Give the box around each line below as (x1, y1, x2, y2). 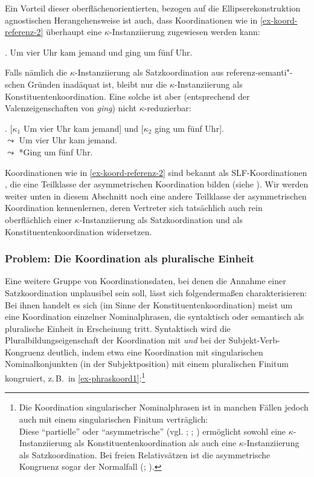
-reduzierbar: (144, 102, 191, 114)
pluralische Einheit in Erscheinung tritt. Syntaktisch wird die (5, 322, 231, 334)
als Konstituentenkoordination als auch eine (74, 436, 237, 449)
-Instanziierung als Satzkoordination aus (75, 66, 224, 79)
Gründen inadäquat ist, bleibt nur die (27, 77, 167, 90)
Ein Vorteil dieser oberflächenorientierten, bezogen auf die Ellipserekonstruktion (5, 2, 301, 14)
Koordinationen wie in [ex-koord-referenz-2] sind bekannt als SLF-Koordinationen (5, 166, 307, 178)
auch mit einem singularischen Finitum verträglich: (19, 412, 208, 425)
